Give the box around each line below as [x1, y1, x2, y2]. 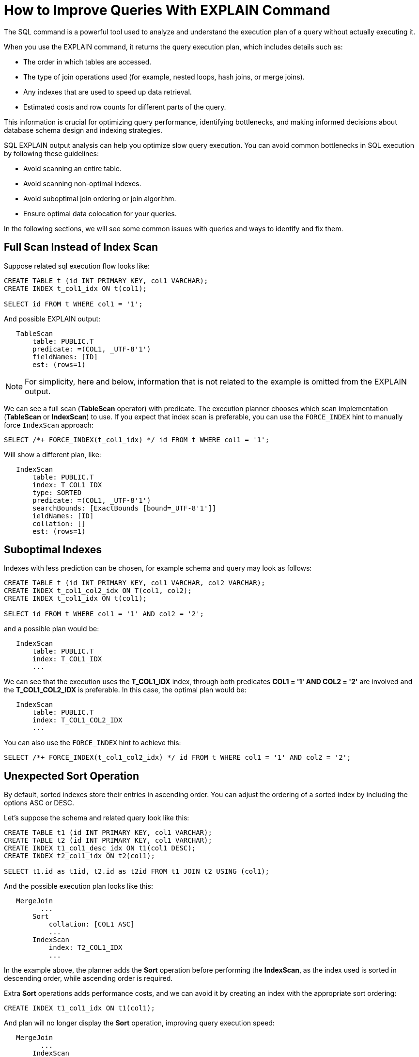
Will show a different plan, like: [4, 450, 101, 459]
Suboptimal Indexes [4, 544, 102, 556]
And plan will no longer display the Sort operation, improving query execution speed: [4, 1019, 275, 1027]
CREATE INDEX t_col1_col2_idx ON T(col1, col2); [4, 587, 192, 595]
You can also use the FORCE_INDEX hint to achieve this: [4, 738, 181, 747]
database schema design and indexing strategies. [4, 126, 163, 134]
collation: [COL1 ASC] [48, 920, 135, 929]
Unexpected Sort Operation [4, 769, 139, 782]
